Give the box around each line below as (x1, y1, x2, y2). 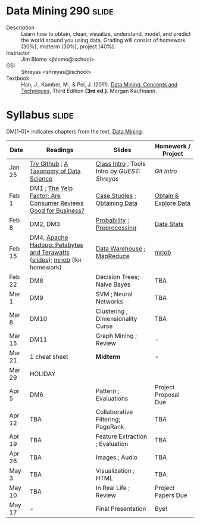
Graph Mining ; (95, 331, 137, 340)
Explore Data (154, 199, 191, 207)
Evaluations (95, 394, 129, 402)
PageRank (95, 422, 124, 430)
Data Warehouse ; (95, 244, 146, 253)
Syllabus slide (6, 108, 74, 122)
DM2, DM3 (29, 219, 61, 228)
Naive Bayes (95, 280, 131, 289)
